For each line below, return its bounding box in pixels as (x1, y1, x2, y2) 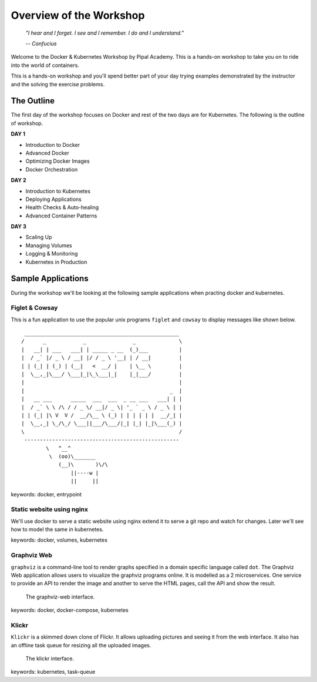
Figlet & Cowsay (11, 304, 58, 312)
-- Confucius (25, 40, 57, 47)
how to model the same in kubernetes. (11, 526, 104, 533)
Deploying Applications (25, 196, 82, 203)
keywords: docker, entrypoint (11, 490, 82, 498)
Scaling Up (25, 234, 52, 241)
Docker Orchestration (25, 166, 78, 173)
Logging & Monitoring (25, 250, 78, 257)
